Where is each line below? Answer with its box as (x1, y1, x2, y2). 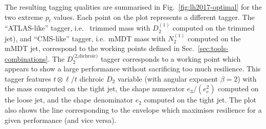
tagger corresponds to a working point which (100, 53, 241, 64)
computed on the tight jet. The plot (144, 94, 256, 105)
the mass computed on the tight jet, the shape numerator (5, 83, 185, 94)
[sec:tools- (197, 43, 229, 54)
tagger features (5, 73, 51, 84)
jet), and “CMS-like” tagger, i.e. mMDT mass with (5, 33, 166, 43)
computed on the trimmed (172, 22, 255, 33)
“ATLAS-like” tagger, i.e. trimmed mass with (5, 22, 150, 33)
